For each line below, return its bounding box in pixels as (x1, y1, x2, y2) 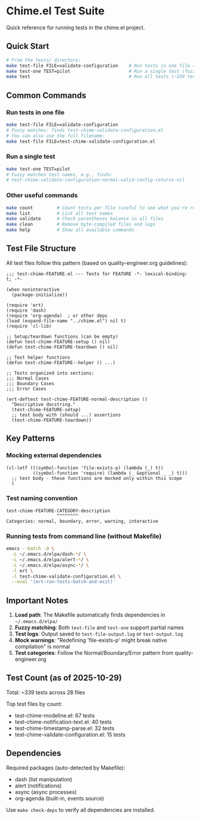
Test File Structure (6, 244, 76, 254)
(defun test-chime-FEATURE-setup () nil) (6, 338, 111, 344)
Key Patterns (6, 433, 55, 444)
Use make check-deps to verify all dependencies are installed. (6, 806, 155, 813)
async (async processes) (14, 788, 77, 795)
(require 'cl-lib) (6, 323, 52, 329)
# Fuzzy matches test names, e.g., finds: (6, 171, 113, 177)
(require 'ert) (6, 302, 44, 308)
